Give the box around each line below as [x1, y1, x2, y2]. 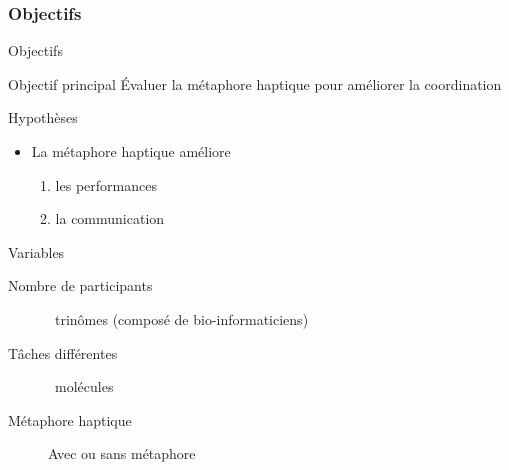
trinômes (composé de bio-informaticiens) [54, 308, 309, 329]
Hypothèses [8, 107, 78, 128]
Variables [8, 241, 65, 262]
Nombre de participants [8, 275, 153, 296]
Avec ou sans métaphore [48, 443, 196, 464]
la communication [55, 208, 165, 229]
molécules [54, 376, 114, 397]
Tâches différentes [8, 342, 118, 363]
